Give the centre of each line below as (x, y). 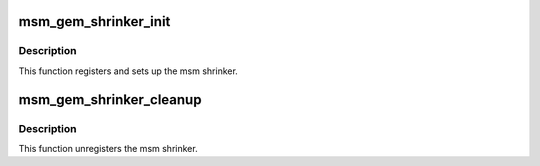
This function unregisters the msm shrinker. (108, 148)
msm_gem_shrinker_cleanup (110, 99)
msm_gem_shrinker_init (94, 21)
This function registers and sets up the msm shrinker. (128, 71)
